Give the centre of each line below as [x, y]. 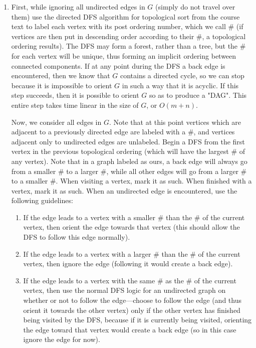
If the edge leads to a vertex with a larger [87, 253]
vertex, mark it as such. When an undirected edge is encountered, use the [124, 190]
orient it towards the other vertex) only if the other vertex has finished [132, 310]
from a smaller [34, 171]
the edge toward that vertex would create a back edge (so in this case [130, 329]
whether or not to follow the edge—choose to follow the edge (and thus [132, 300]
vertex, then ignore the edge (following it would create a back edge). [128, 264]
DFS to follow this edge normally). [77, 237]
